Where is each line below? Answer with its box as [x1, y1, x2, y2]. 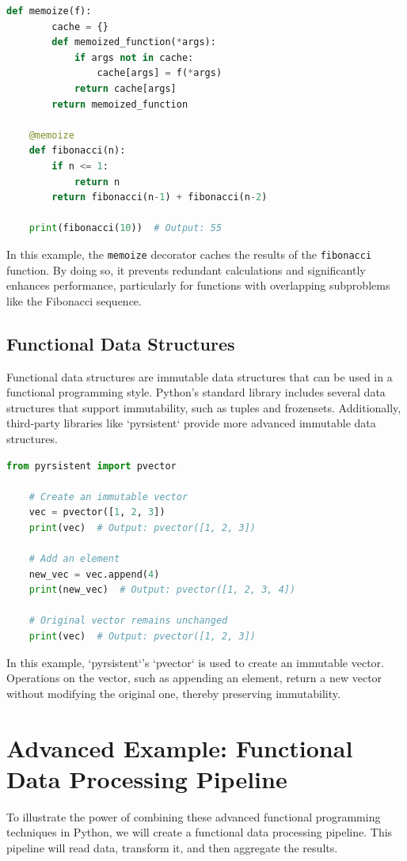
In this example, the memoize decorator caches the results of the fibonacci [6, 245, 372, 262]
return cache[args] [74, 82, 177, 94]
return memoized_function [51, 98, 188, 110]
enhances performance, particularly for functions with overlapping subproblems [6, 277, 390, 294]
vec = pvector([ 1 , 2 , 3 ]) [29, 506, 165, 518]
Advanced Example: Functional [6, 731, 353, 764]
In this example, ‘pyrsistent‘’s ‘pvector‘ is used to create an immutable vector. [6, 654, 384, 670]
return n [74, 176, 120, 188]
